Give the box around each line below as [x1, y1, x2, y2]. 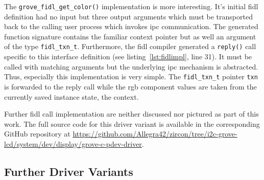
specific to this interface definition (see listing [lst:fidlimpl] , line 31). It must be [4, 51, 252, 62]
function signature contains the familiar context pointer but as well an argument [4, 31, 256, 41]
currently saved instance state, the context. [4, 91, 139, 102]
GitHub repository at [4, 128, 70, 139]
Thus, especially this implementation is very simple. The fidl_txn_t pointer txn [4, 71, 258, 82]
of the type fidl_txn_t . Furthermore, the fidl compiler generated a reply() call [4, 41, 256, 52]
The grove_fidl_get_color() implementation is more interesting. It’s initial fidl [4, 1, 258, 11]
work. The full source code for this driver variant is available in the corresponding [4, 118, 260, 129]
